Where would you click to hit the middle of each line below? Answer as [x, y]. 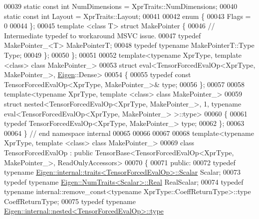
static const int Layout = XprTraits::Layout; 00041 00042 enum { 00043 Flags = [128, 16]
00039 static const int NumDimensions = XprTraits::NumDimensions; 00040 [121, 6]
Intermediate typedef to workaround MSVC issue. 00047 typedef [103, 35]
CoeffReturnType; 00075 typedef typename [70, 201]
